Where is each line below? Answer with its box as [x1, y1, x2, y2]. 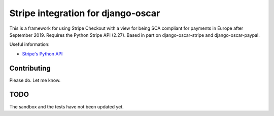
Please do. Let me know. [9, 77, 61, 83]
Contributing [9, 64, 51, 73]
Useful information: [9, 41, 50, 47]
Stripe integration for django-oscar [9, 8, 160, 19]
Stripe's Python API [22, 50, 63, 56]
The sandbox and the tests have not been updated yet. [9, 103, 124, 109]
